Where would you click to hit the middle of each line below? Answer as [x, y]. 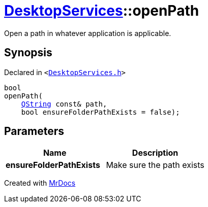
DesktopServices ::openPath [102, 11]
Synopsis [28, 53]
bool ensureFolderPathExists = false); [100, 112]
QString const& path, [64, 104]
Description [155, 153]
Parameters [34, 131]
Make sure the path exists [155, 165]
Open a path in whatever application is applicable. [88, 33]
